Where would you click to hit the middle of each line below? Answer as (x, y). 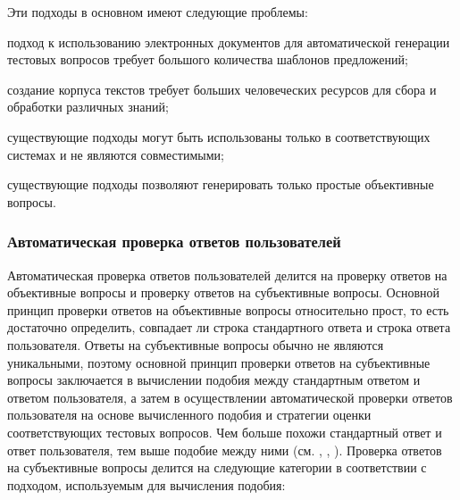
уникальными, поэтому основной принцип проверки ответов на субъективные (219, 362)
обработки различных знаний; (88, 107)
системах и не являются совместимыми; (116, 154)
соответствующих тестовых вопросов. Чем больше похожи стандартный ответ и (225, 432)
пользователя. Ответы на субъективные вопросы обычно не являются (196, 344)
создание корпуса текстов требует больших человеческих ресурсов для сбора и (222, 89)
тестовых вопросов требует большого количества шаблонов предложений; (208, 59)
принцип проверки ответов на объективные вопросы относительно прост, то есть (228, 309)
